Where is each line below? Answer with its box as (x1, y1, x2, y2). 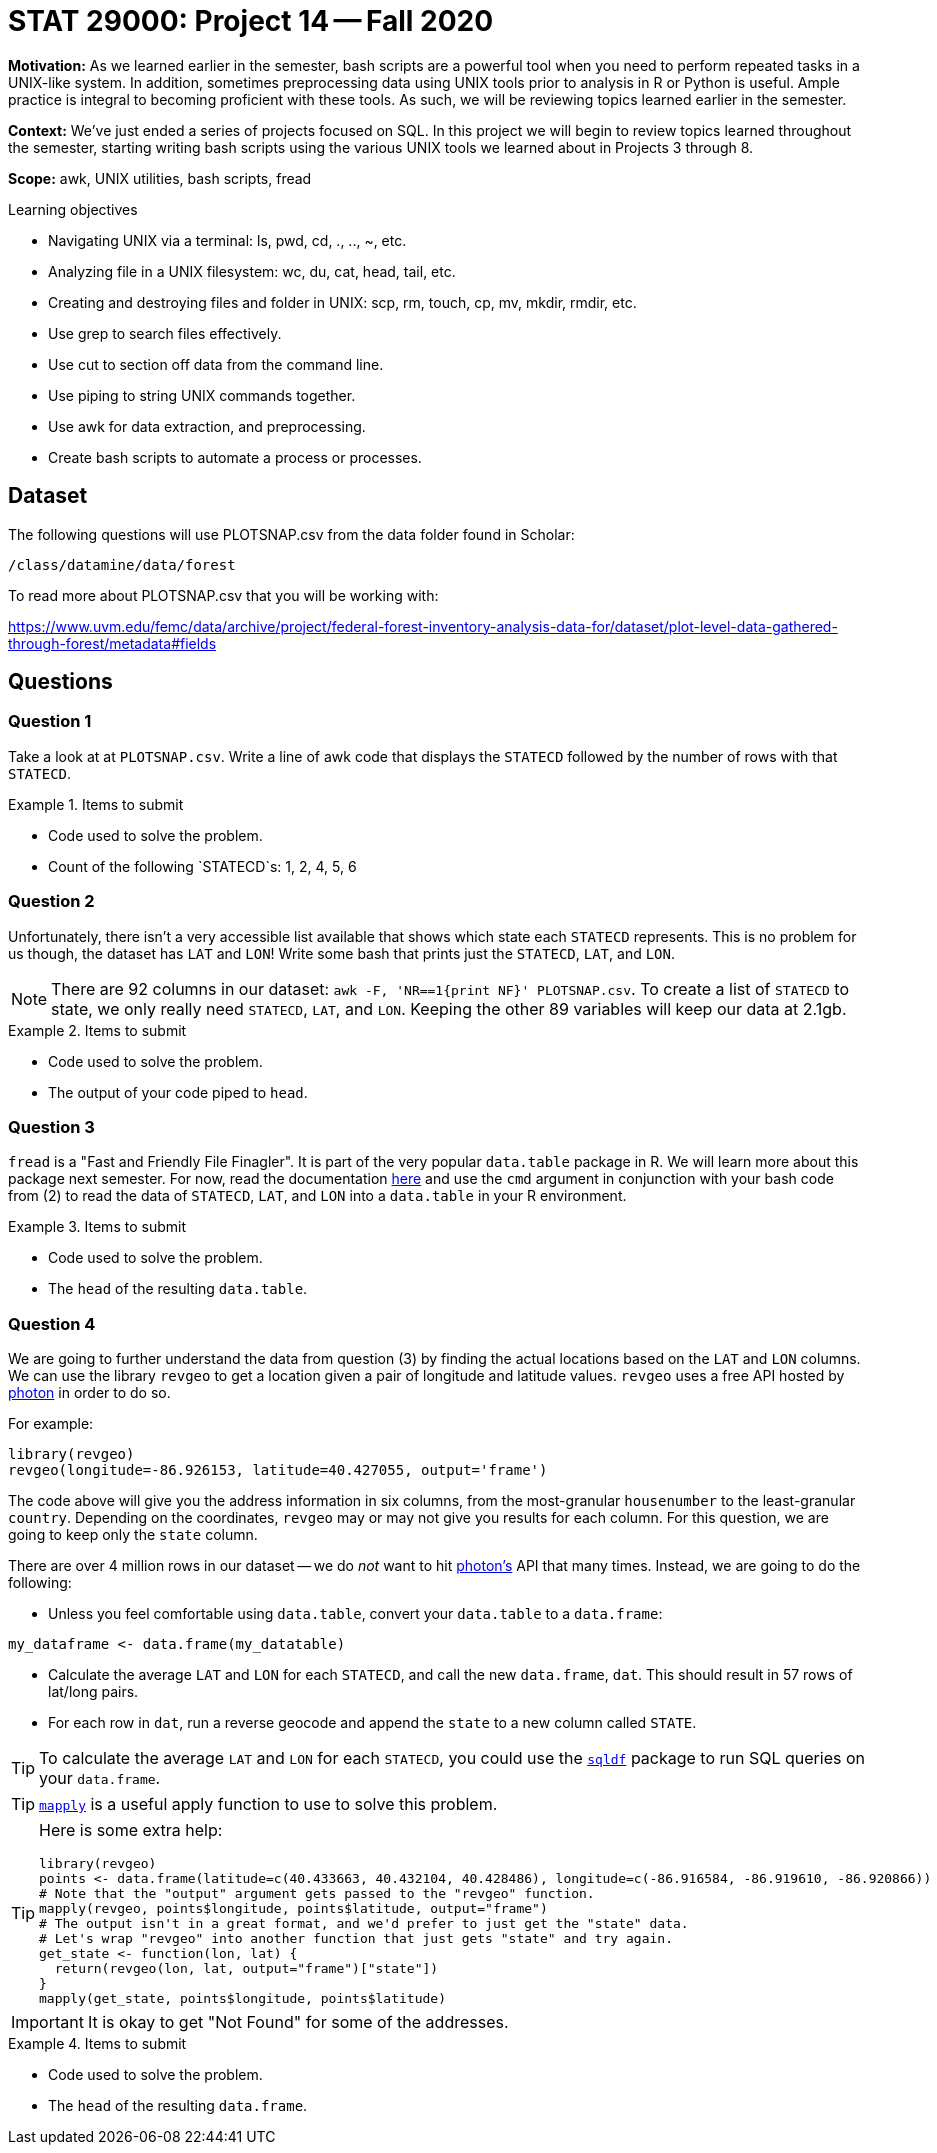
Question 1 (8, 711, 92, 732)
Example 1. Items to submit (8, 795, 184, 813)
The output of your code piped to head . (48, 1083, 308, 1101)
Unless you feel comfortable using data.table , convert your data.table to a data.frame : (48, 1605, 663, 1623)
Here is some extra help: (39, 1820, 223, 1841)
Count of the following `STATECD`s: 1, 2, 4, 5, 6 (48, 857, 357, 875)
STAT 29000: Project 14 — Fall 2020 (8, 4, 494, 38)
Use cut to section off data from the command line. (48, 355, 384, 373)
